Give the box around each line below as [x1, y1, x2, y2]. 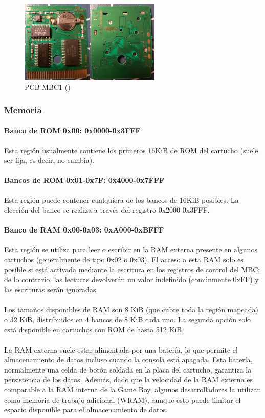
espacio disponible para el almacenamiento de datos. [4, 404, 168, 415]
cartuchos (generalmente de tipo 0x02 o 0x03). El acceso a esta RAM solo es [4, 254, 244, 265]
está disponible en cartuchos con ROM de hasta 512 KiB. [4, 324, 184, 335]
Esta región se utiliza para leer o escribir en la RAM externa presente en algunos [4, 244, 257, 254]
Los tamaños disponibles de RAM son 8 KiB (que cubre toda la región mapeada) [4, 304, 258, 315]
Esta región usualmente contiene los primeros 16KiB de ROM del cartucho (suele [4, 145, 258, 155]
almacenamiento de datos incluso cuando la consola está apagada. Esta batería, [4, 354, 253, 365]
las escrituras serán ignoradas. [4, 284, 98, 294]
